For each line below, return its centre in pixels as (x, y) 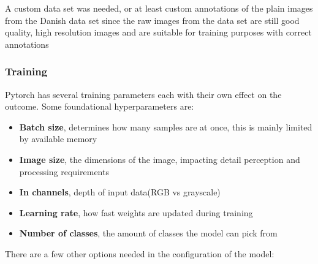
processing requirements (64, 171)
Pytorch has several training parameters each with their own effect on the (143, 94)
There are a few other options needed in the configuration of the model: (140, 253)
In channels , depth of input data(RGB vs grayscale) (120, 192)
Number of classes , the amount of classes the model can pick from (148, 233)
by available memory (58, 139)
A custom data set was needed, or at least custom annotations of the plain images (159, 8)
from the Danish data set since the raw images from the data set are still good (152, 20)
